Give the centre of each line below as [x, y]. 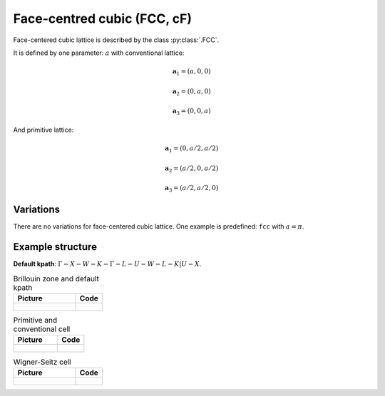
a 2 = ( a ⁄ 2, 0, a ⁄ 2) [192, 169]
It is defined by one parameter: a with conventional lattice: [99, 53]
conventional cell [42, 329]
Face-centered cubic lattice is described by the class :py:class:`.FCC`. [116, 40]
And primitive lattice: [43, 130]
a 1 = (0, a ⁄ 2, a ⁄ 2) [192, 149]
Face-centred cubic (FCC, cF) [103, 19]
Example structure [55, 247]
